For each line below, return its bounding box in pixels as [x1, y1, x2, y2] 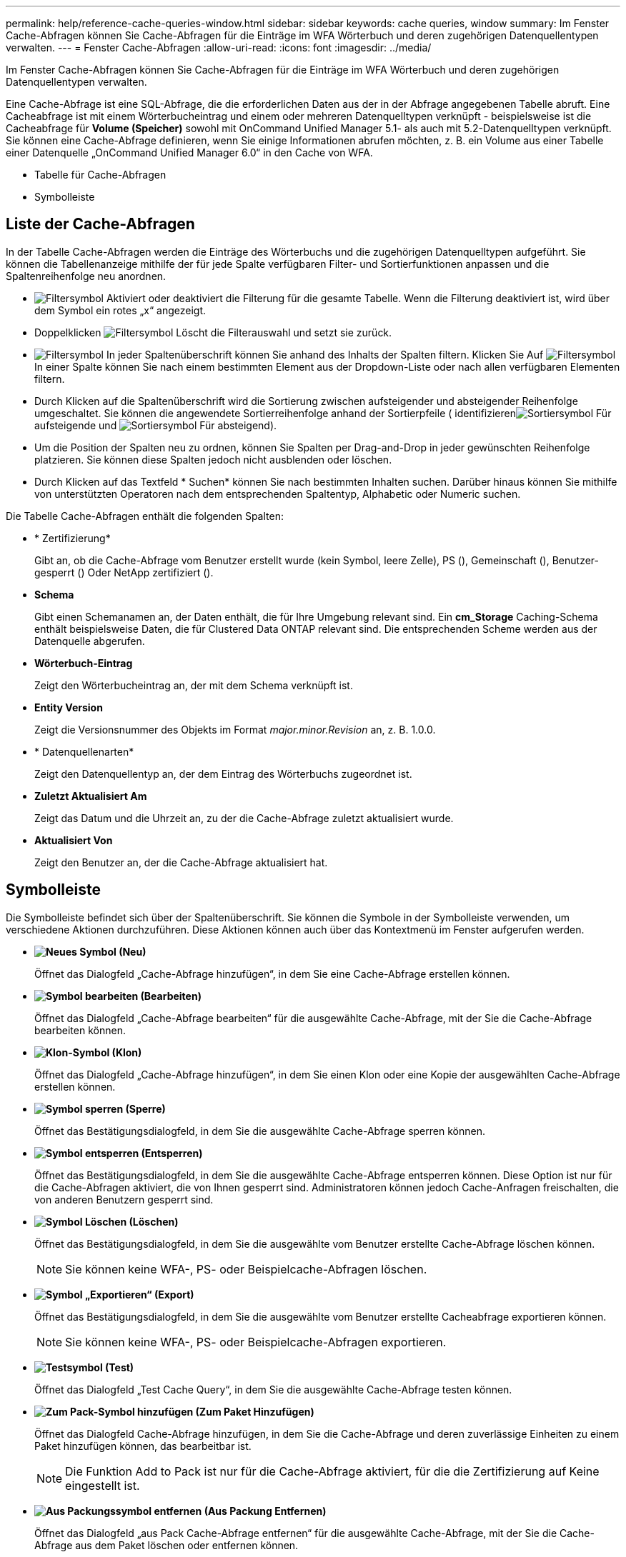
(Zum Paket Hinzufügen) [195, 1405, 314, 1418]
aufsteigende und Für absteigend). [34, 419, 277, 431]
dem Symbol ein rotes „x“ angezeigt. [34, 304, 207, 316]
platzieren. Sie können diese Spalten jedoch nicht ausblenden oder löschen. [34, 453, 392, 466]
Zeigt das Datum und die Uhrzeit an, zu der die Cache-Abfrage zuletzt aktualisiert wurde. [34, 811, 454, 824]
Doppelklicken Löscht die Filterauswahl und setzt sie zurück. [34, 326, 392, 339]
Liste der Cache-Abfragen [6, 215, 195, 234]
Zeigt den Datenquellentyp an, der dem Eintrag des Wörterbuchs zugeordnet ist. [34, 767, 412, 780]
